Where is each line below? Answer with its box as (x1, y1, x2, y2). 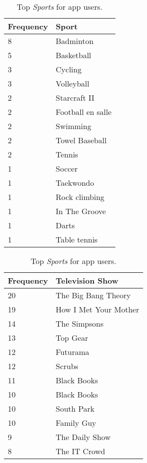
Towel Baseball (55, 134, 107, 146)
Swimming (55, 120, 92, 132)
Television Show (55, 275, 118, 286)
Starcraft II (55, 92, 94, 103)
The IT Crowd (55, 445, 105, 457)
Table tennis (55, 234, 98, 245)
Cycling (55, 64, 82, 75)
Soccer (55, 163, 78, 174)
